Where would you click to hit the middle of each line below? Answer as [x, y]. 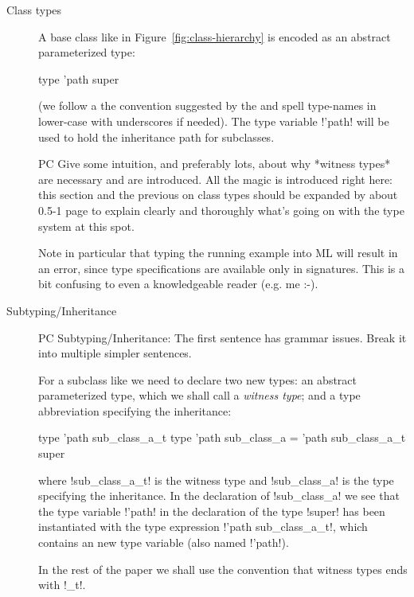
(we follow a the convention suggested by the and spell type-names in [207, 105]
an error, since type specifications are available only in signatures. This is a [221, 268]
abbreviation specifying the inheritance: [135, 410]
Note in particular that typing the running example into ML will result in [218, 253]
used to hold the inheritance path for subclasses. [156, 137]
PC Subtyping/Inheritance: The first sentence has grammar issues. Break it [223, 337]
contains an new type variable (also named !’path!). [164, 542]
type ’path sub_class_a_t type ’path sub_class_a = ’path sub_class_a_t [222, 437]
